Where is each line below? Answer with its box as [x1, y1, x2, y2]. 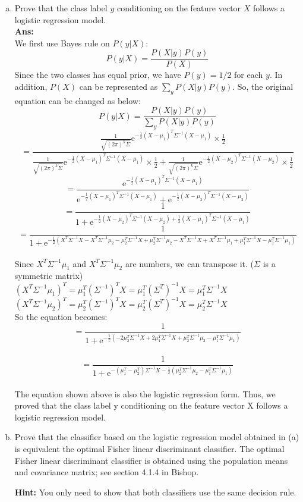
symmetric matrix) [14, 269, 83, 282]
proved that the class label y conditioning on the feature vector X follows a [14, 399, 288, 412]
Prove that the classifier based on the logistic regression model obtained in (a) [14, 431, 299, 443]
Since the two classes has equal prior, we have [14, 68, 181, 81]
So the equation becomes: [14, 310, 108, 323]
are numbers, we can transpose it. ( [125, 257, 254, 269]
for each [234, 68, 263, 81]
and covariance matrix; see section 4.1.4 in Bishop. [14, 466, 199, 478]
